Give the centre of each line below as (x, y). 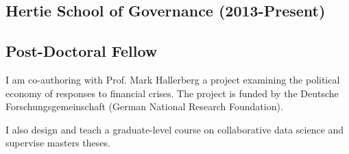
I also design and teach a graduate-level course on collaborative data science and (175, 129)
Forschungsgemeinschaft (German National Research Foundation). (144, 106)
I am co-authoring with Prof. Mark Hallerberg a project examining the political (173, 79)
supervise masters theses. (58, 143)
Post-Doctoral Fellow (82, 51)
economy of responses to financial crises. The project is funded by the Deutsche (172, 93)
